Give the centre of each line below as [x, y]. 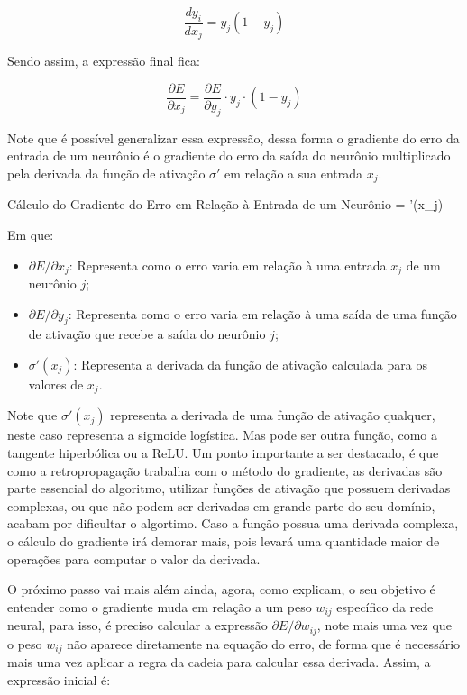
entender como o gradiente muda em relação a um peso [160, 606]
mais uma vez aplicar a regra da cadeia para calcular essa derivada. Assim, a [219, 662]
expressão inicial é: [59, 679]
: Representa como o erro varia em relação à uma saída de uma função [262, 313]
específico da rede [385, 606]
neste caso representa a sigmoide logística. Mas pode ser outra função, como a [223, 435]
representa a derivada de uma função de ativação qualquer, [273, 415]
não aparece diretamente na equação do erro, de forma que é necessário [264, 643]
